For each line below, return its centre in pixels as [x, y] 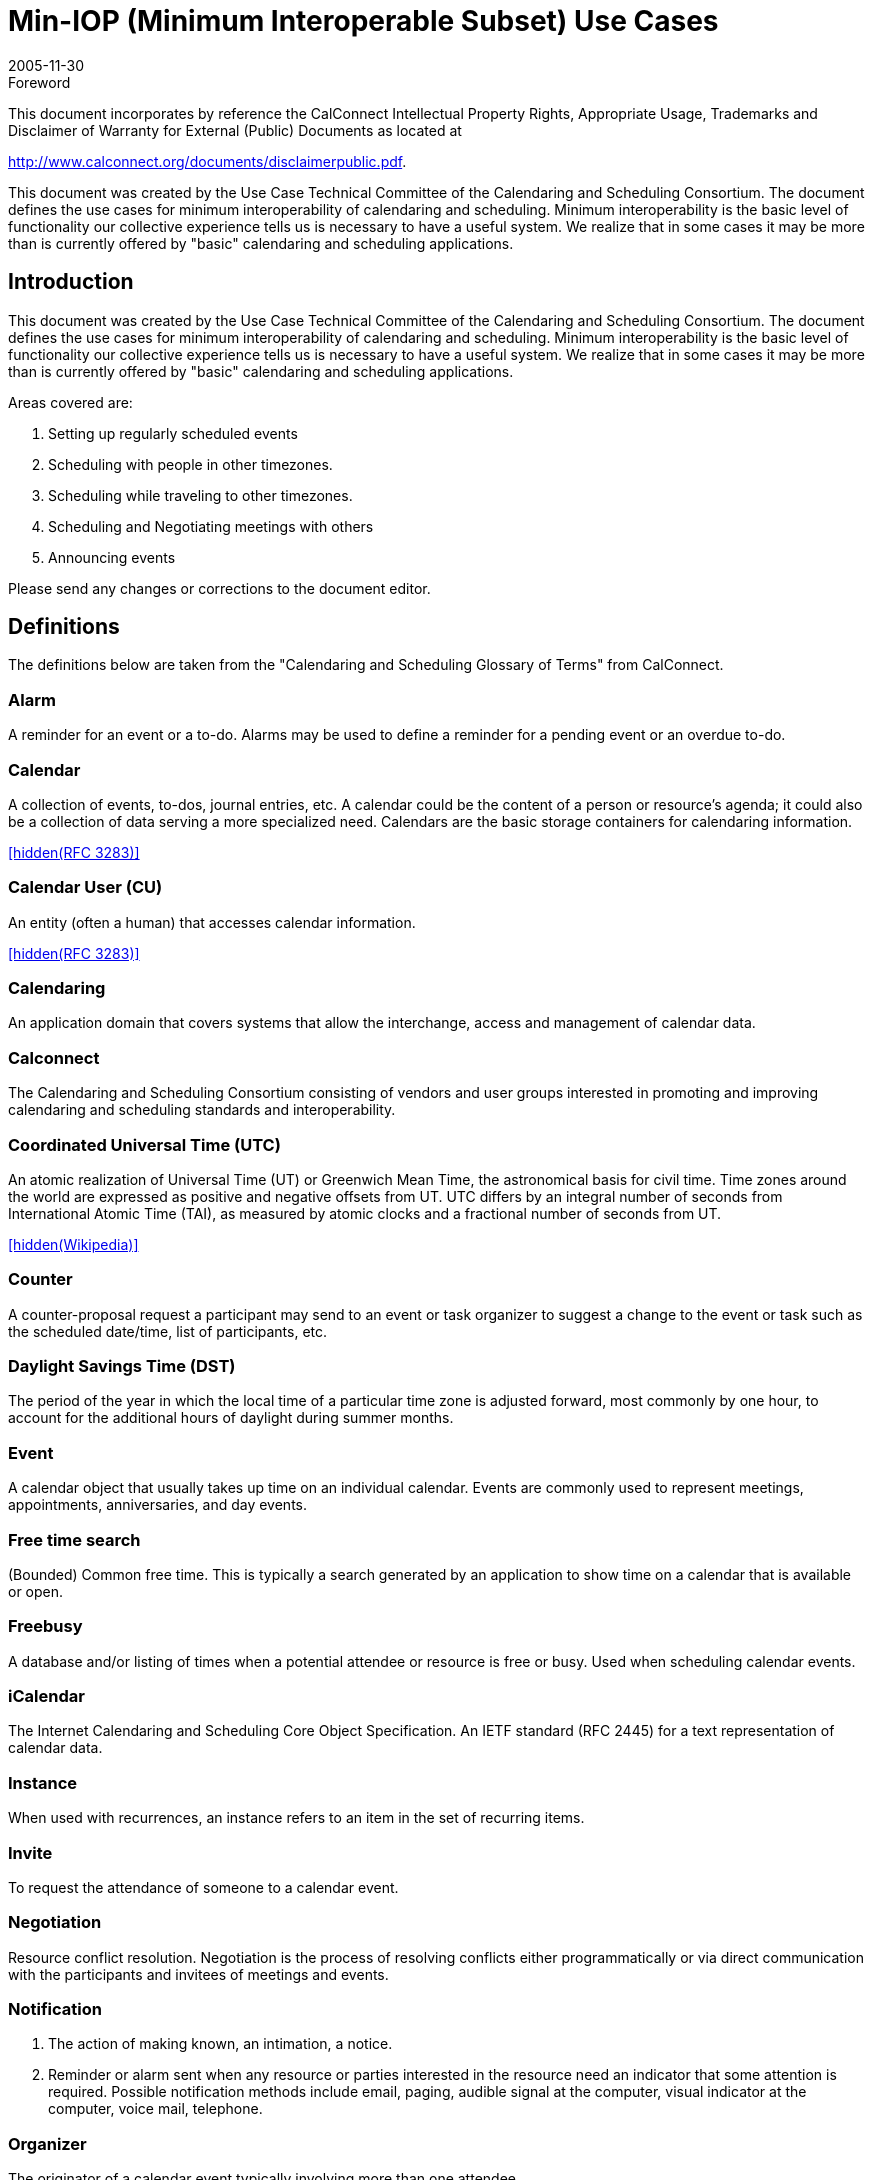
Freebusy [45, 1626]
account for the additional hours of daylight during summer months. [231, 1418]
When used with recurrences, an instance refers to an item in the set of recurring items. [296, 1818]
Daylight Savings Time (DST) [122, 1366]
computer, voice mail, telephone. [155, 2109]
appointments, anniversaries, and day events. [157, 1505]
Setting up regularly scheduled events [173, 433]
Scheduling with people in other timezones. [190, 464]
